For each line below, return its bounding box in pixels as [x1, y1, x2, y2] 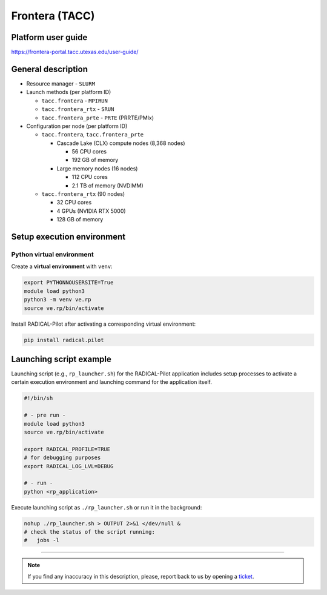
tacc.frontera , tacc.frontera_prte [41, 131, 144, 138]
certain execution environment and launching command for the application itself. [11, 378, 212, 386]
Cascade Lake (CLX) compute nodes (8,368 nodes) [56, 140, 185, 147]
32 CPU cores [56, 199, 92, 206]
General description [11, 64, 88, 74]
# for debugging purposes [24, 454, 101, 461]
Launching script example [11, 354, 112, 364]
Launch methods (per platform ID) [26, 89, 111, 96]
